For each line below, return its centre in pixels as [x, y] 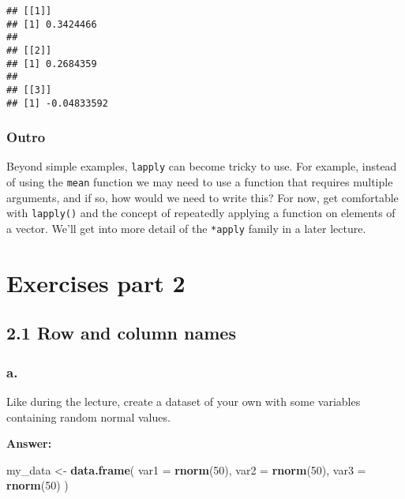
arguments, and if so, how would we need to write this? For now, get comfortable [202, 197]
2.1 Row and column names [121, 333]
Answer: [29, 443]
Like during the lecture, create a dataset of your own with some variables [184, 401]
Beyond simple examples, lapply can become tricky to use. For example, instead [202, 166]
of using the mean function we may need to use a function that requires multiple [200, 182]
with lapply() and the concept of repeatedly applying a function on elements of [201, 213]
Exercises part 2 [96, 282]
